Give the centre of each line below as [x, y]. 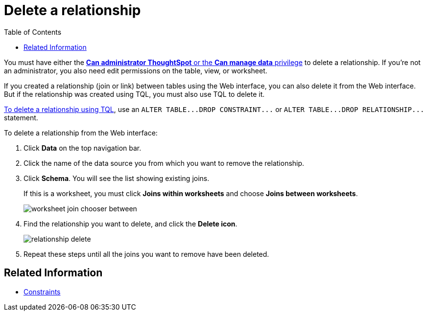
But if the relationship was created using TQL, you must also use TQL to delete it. [134, 94]
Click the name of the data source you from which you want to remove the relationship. [164, 163]
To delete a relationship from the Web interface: [81, 133]
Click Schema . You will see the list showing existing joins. [117, 178]
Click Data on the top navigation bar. [83, 148]
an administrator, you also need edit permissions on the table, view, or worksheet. [136, 70]
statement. [21, 117]
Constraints [42, 292]
